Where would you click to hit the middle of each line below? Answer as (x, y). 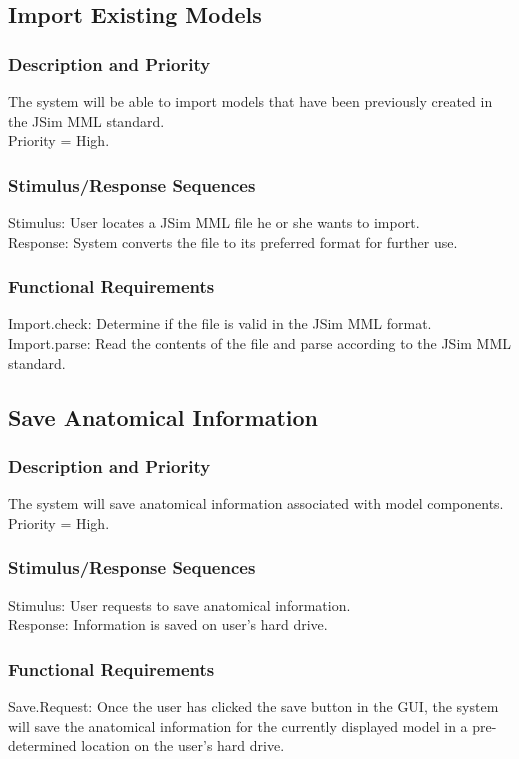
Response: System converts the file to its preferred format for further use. (233, 241)
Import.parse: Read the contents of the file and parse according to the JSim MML (260, 343)
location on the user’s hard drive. (183, 745)
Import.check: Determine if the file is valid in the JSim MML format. (220, 323)
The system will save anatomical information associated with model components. (256, 503)
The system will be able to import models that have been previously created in (250, 101)
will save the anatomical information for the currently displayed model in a (238, 725)
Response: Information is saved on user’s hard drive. (168, 624)
